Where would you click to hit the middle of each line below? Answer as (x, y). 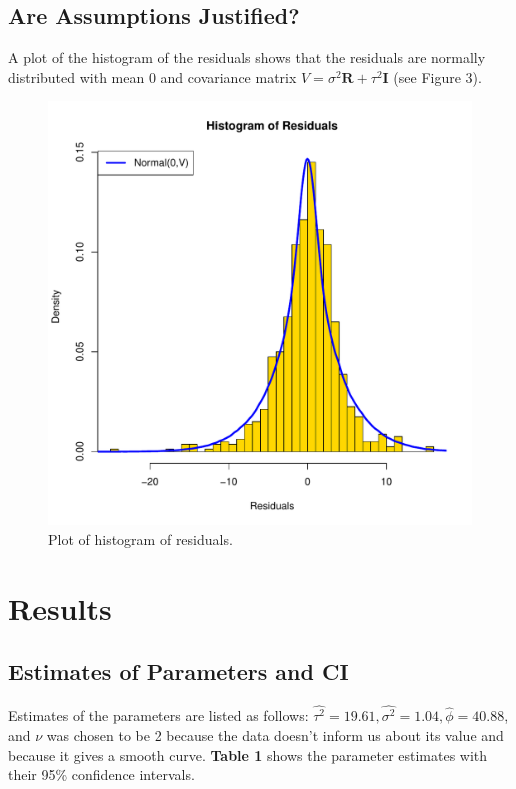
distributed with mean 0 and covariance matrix (152, 76)
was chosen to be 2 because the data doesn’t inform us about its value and (275, 735)
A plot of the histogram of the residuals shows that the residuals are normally (247, 57)
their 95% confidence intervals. (101, 774)
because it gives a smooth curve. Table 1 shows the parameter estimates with (248, 754)
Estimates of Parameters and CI (178, 671)
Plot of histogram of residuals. (140, 538)
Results (60, 607)
